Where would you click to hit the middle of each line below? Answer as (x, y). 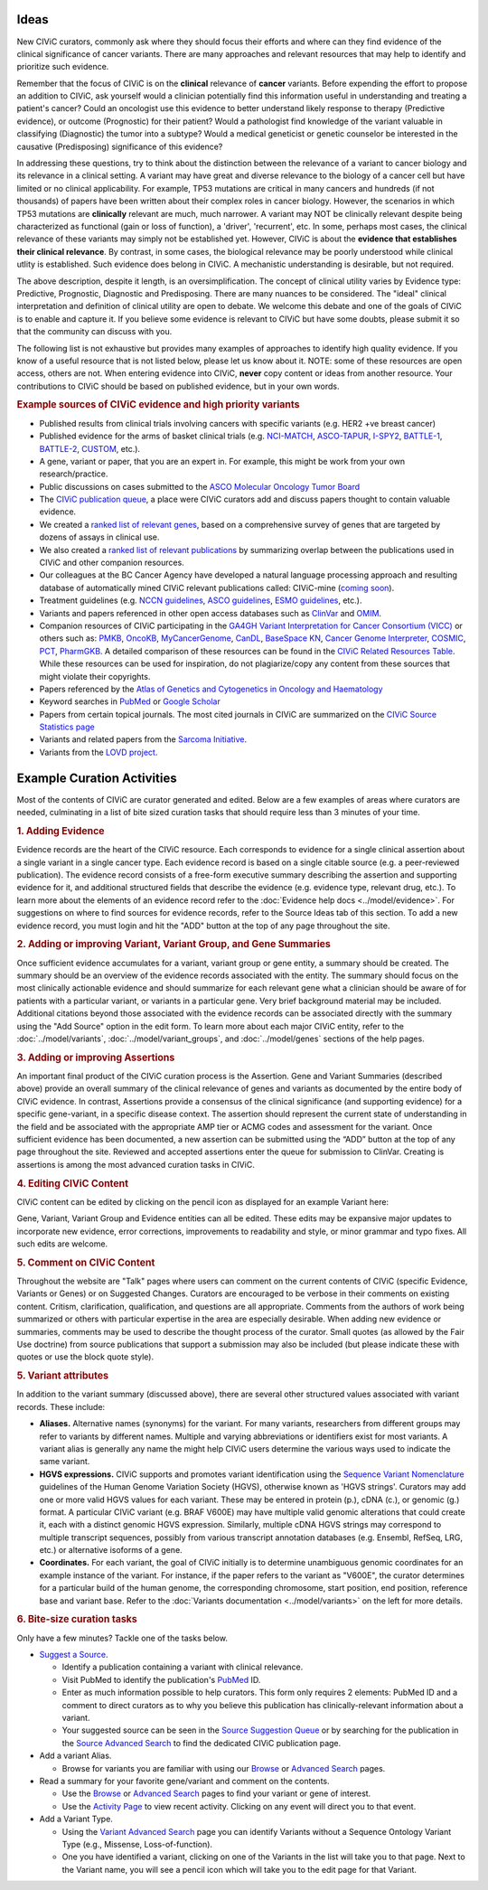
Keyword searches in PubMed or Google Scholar (130, 701)
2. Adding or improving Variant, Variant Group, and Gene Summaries (174, 945)
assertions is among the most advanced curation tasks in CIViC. (136, 1164)
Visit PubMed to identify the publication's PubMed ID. (161, 1679)
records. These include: (61, 1406)
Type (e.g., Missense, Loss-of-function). (137, 1844)
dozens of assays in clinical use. (99, 537)
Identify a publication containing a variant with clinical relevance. (183, 1667)
